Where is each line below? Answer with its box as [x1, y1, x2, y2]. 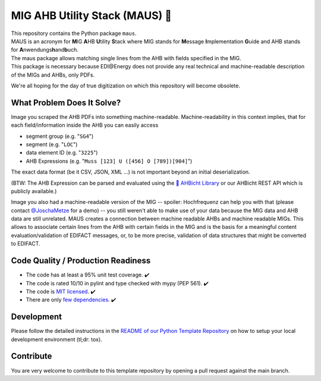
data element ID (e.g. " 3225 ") [26, 149, 98, 156]
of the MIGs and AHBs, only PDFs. [11, 71, 95, 78]
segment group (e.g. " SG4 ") [26, 133, 94, 140]
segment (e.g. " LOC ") [26, 140, 78, 148]
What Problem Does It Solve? [11, 97, 121, 108]
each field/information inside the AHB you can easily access [11, 122, 159, 129]
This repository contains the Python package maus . [11, 30, 137, 37]
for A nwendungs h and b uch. [11, 46, 78, 53]
